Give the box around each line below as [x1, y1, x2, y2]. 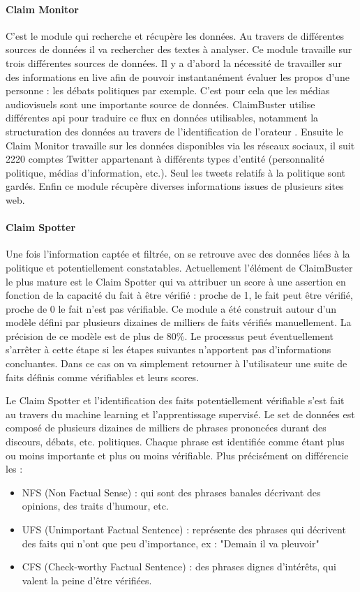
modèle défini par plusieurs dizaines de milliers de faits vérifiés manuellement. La [6, 315, 352, 330]
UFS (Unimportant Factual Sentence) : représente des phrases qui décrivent [22, 522, 346, 536]
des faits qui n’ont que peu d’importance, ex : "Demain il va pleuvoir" [22, 535, 320, 550]
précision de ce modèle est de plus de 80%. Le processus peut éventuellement [6, 328, 334, 343]
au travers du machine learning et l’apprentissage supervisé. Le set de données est [6, 406, 355, 421]
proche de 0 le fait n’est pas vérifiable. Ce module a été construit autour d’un [6, 301, 337, 316]
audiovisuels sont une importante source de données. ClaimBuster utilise [6, 96, 315, 111]
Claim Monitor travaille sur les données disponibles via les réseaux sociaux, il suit [6, 138, 355, 152]
